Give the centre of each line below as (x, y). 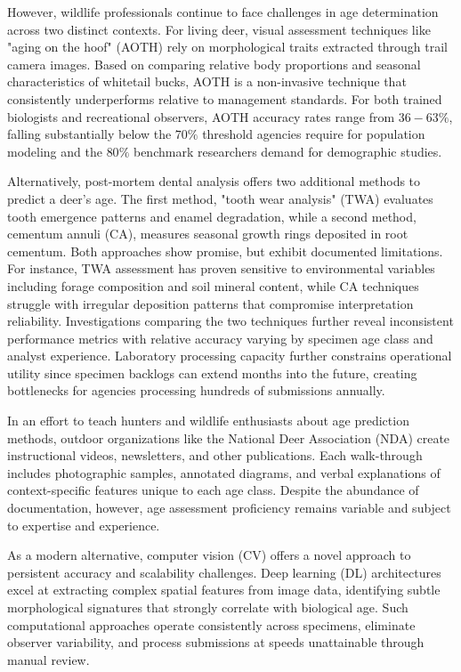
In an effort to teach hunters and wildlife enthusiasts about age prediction (208, 421)
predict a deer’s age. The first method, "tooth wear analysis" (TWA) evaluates (220, 198)
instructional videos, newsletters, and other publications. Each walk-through (215, 455)
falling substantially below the (89, 134)
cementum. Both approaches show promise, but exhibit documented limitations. (225, 251)
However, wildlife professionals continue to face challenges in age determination (223, 12)
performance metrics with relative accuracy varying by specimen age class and (220, 338)
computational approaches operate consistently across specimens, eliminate (211, 624)
